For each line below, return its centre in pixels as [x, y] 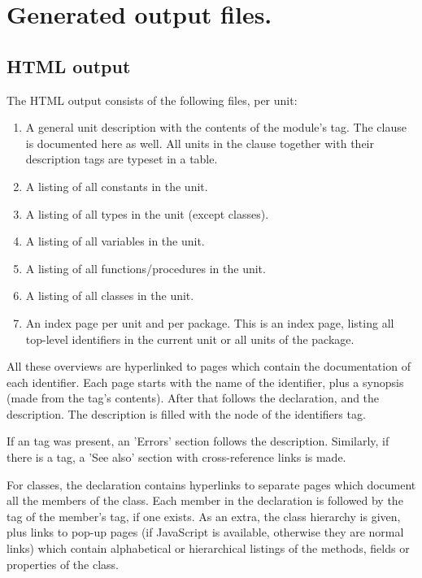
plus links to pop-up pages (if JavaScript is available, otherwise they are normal [205, 532]
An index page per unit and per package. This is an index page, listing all [210, 322]
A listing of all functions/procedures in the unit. [146, 268]
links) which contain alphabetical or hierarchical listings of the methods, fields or [208, 548]
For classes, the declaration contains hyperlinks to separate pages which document [211, 484]
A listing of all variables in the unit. [115, 241]
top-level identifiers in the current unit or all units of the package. [190, 339]
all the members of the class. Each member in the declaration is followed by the [205, 500]
